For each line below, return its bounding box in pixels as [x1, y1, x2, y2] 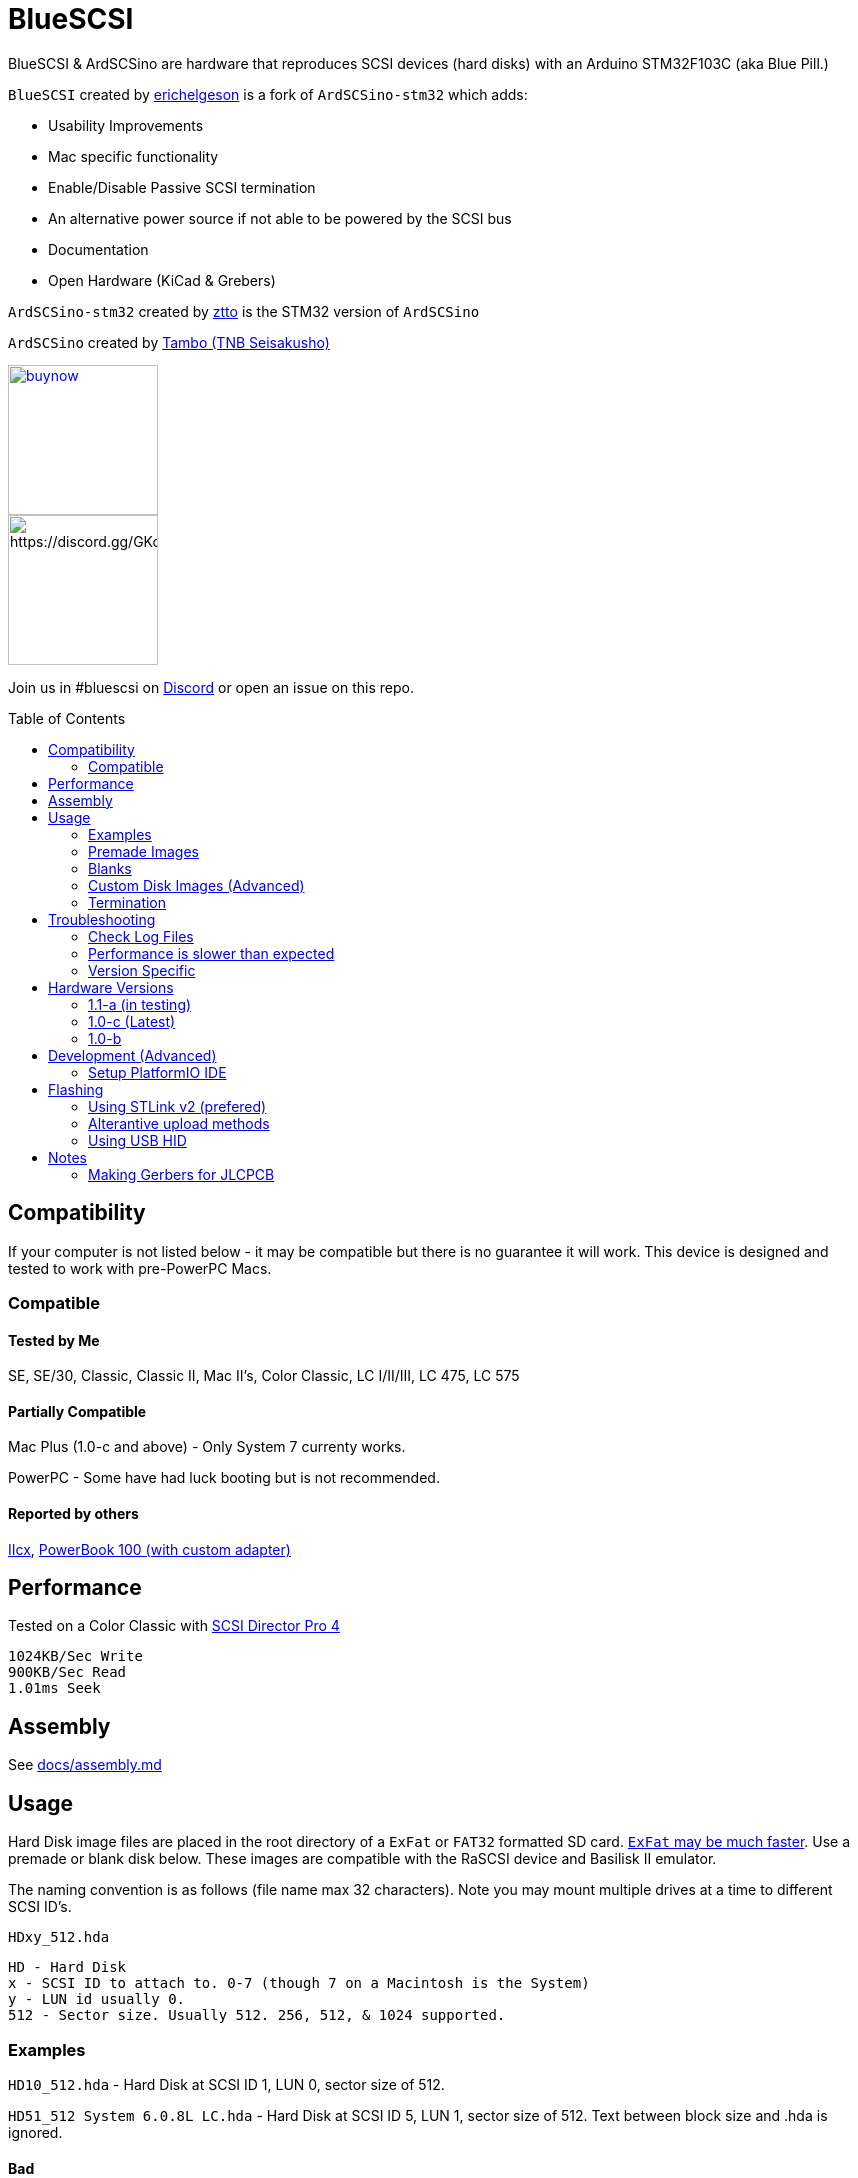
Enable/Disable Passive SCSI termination [48, 178, 316, 196]
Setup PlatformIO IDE [88, 1063, 227, 1081]
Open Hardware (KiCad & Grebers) [48, 271, 276, 289]
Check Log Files [88, 927, 194, 945]
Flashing [48, 1080, 104, 1098]
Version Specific [88, 961, 196, 979]
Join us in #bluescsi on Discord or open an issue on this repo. [8, 678, 414, 696]
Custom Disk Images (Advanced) [88, 876, 305, 894]
